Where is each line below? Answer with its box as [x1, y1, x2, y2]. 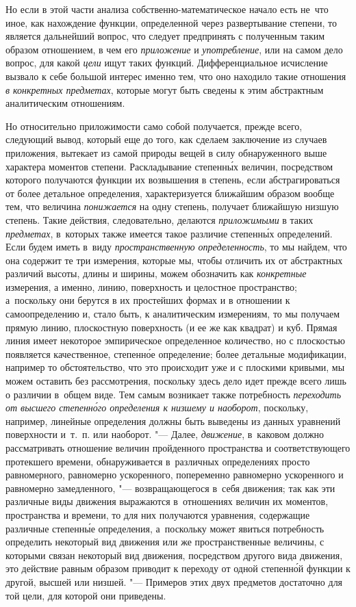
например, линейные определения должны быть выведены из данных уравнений [5, 413, 341, 428]
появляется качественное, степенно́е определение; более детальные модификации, [5, 346, 347, 361]
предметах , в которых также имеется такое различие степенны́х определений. [5, 226, 333, 240]
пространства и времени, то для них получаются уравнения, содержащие [5, 507, 310, 521]
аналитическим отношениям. [5, 96, 125, 110]
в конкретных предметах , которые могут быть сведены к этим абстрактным [5, 82, 324, 96]
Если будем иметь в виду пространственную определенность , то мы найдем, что [5, 240, 347, 254]
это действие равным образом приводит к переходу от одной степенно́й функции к [5, 561, 351, 576]
